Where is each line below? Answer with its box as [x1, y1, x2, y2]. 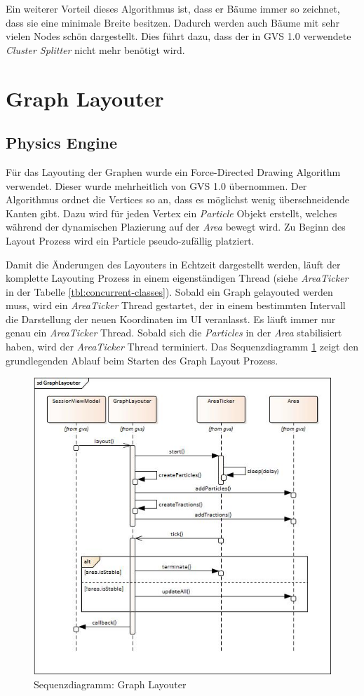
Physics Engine [6, 132, 118, 153]
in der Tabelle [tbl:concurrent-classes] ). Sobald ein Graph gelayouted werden [6, 284, 333, 299]
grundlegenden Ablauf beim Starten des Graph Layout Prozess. [6, 353, 278, 367]
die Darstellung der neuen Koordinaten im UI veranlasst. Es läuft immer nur [6, 311, 336, 326]
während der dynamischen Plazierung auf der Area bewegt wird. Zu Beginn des [6, 219, 346, 234]
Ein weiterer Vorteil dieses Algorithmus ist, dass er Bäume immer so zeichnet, [6, 1, 340, 15]
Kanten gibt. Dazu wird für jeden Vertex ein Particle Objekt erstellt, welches [6, 205, 337, 220]
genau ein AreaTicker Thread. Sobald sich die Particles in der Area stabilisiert [6, 325, 342, 340]
